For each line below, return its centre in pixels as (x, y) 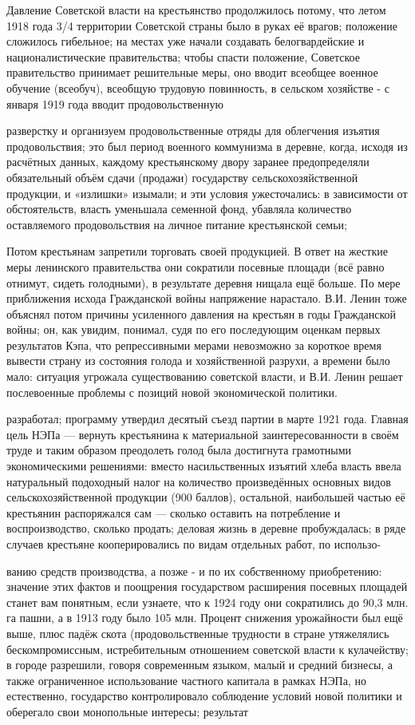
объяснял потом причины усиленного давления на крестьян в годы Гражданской (202, 313)
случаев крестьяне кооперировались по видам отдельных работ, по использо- (194, 544)
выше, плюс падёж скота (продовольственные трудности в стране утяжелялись (198, 633)
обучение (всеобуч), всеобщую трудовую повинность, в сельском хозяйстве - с (198, 87)
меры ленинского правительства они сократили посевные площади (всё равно (196, 266)
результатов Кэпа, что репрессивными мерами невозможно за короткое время (194, 345)
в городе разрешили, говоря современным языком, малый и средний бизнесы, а (200, 665)
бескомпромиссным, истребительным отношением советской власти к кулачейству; (207, 649)
